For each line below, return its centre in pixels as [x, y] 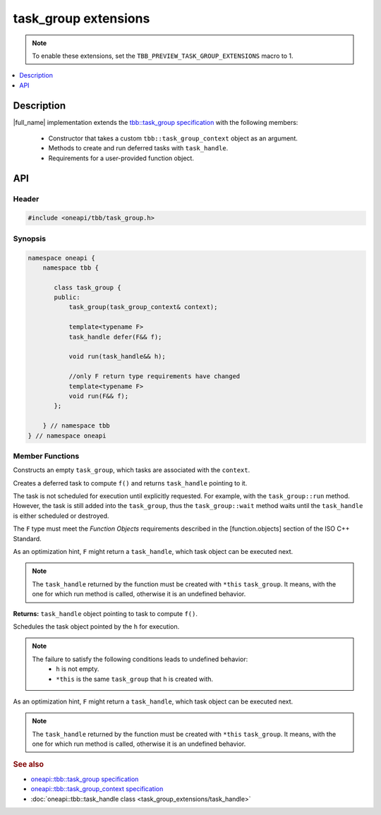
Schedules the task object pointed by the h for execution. [96, 626]
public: [67, 297]
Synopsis [29, 239]
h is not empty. [78, 669]
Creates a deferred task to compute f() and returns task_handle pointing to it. [130, 483]
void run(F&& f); [99, 396]
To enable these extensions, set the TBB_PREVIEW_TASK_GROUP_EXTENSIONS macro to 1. [163, 56]
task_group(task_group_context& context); [143, 307]
